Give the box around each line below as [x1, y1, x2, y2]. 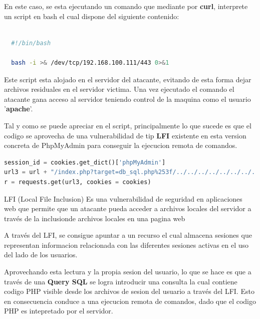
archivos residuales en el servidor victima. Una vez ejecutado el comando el [4, 84, 234, 94]
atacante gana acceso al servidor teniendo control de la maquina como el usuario [4, 93, 251, 104]
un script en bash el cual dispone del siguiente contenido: [4, 11, 179, 21]
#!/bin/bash [11, 39, 51, 47]
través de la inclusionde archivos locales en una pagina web [4, 213, 185, 223]
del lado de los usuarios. [4, 249, 78, 260]
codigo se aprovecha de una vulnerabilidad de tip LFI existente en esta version [4, 130, 246, 140]
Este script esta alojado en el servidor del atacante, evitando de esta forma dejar [4, 74, 251, 84]
